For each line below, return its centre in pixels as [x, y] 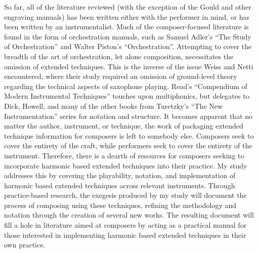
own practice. [25, 245]
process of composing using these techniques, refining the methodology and [120, 205]
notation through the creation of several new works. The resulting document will [129, 215]
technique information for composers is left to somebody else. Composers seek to [129, 135]
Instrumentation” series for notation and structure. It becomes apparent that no [128, 116]
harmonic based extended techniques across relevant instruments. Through [120, 185]
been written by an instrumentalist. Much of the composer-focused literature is [126, 27]
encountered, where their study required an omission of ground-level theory [121, 76]
